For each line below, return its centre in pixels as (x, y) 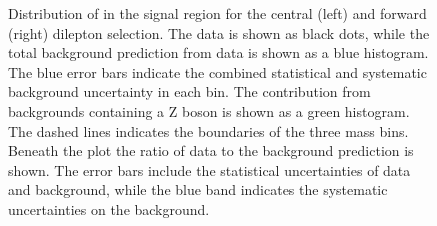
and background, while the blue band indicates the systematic (198, 189)
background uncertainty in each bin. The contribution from (189, 91)
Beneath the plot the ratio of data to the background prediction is (211, 150)
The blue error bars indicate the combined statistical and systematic (217, 71)
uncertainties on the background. (109, 208)
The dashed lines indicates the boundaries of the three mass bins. (208, 130)
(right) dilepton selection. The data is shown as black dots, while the (219, 32)
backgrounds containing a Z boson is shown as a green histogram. (209, 110)
